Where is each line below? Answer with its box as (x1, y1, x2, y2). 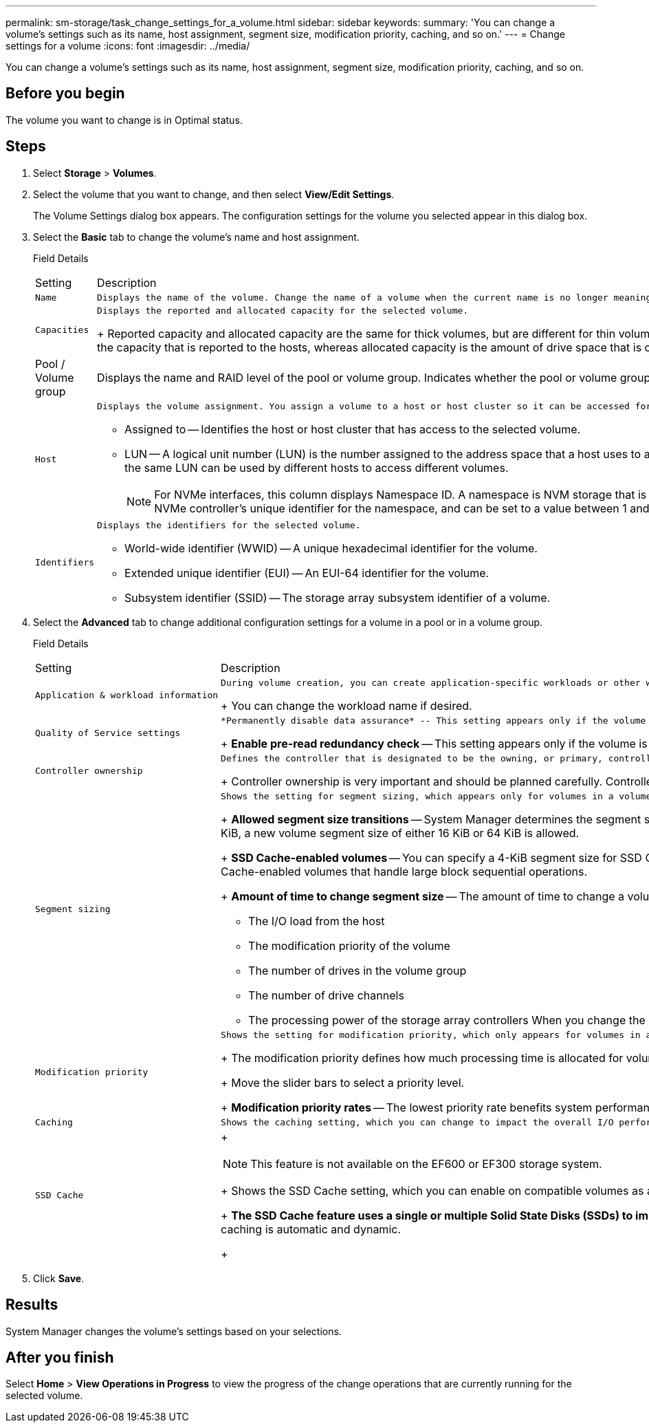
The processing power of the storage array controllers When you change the (248, 1013, 646, 1027)
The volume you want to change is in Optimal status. (5, 113, 243, 126)
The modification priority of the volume (248, 938, 450, 953)
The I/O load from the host (248, 913, 385, 928)
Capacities (35, 324, 89, 335)
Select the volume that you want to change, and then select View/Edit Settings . (33, 188, 395, 200)
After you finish (5, 1348, 114, 1366)
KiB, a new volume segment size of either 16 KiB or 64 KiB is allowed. (221, 825, 580, 840)
